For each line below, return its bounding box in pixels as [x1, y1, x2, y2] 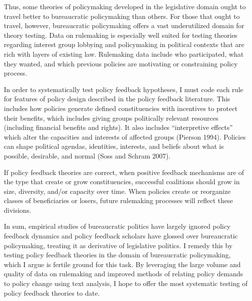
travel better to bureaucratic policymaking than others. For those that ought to [4, 11, 240, 21]
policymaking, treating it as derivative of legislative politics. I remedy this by [4, 240, 233, 250]
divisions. [4, 205, 31, 215]
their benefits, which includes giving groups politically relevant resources [4, 112, 219, 123]
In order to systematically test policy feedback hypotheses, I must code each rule [4, 84, 243, 94]
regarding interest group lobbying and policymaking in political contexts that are [4, 39, 245, 49]
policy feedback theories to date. [4, 287, 100, 298]
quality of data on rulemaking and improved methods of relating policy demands [4, 269, 243, 279]
